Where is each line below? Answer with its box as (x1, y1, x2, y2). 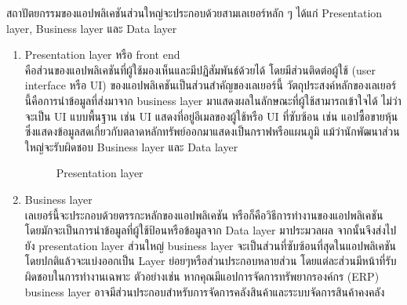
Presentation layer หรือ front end (24, 46, 180, 63)
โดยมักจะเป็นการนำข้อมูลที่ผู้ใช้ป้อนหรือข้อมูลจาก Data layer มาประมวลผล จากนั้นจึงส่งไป (24, 222, 397, 238)
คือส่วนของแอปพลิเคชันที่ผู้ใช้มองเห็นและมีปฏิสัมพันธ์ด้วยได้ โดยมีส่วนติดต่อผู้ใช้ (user (24, 61, 376, 78)
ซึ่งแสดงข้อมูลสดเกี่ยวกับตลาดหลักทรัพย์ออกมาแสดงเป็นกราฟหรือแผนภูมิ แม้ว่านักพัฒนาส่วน (24, 123, 400, 140)
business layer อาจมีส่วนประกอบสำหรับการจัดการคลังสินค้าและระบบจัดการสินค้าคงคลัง (24, 283, 385, 300)
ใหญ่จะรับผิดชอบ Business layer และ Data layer (24, 138, 238, 154)
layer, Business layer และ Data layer (6, 20, 177, 36)
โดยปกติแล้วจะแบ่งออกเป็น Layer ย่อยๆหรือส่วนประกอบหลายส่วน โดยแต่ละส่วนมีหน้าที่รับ (24, 252, 397, 269)
